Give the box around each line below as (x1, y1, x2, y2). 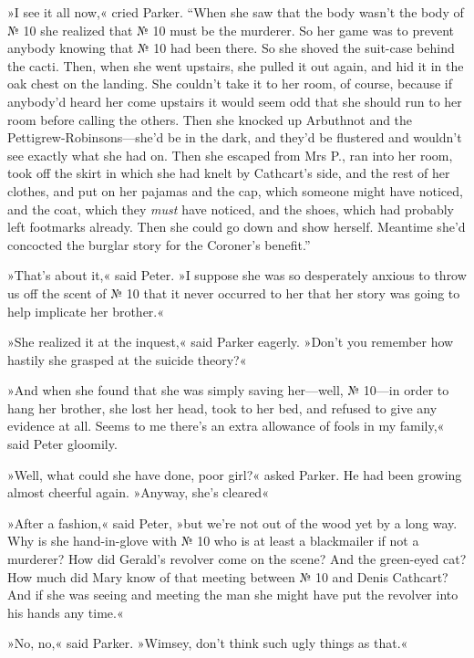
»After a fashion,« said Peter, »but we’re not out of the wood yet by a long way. (7, 513, 458, 532)
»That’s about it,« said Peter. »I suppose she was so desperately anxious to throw (7, 266, 467, 285)
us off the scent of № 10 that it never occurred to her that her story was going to (7, 283, 460, 302)
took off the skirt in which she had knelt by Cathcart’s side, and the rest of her (7, 163, 450, 183)
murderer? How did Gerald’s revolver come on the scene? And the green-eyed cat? (7, 549, 467, 569)
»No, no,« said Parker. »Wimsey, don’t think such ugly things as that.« (7, 633, 408, 653)
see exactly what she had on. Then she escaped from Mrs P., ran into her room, (7, 145, 453, 164)
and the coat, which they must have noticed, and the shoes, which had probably (7, 199, 455, 218)
